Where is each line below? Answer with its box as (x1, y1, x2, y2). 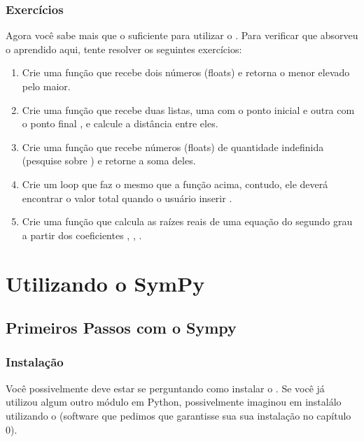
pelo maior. (22, 79, 71, 93)
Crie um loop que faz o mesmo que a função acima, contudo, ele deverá (22, 176, 328, 191)
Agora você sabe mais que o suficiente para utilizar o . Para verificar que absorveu (6, 28, 358, 43)
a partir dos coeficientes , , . (22, 227, 142, 242)
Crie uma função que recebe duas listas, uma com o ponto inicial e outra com (22, 102, 355, 117)
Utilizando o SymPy (6, 269, 205, 297)
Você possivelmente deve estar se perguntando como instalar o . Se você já (6, 380, 325, 395)
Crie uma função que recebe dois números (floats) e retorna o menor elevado (22, 65, 350, 80)
